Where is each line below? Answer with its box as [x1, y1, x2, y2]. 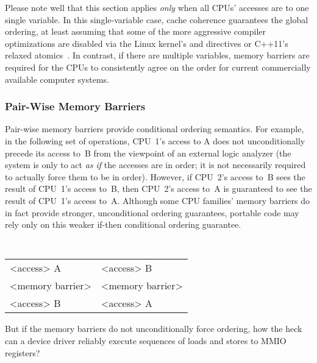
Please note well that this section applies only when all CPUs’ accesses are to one [5, 1, 309, 13]
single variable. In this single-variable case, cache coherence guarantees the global [5, 13, 308, 26]
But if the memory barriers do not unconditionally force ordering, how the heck [5, 322, 302, 335]
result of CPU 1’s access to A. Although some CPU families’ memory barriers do [5, 194, 310, 206]
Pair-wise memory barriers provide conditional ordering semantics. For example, [5, 122, 304, 135]
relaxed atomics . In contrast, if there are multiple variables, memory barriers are [5, 49, 310, 62]
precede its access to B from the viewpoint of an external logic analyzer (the [5, 146, 291, 159]
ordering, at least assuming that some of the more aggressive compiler [5, 25, 266, 38]
